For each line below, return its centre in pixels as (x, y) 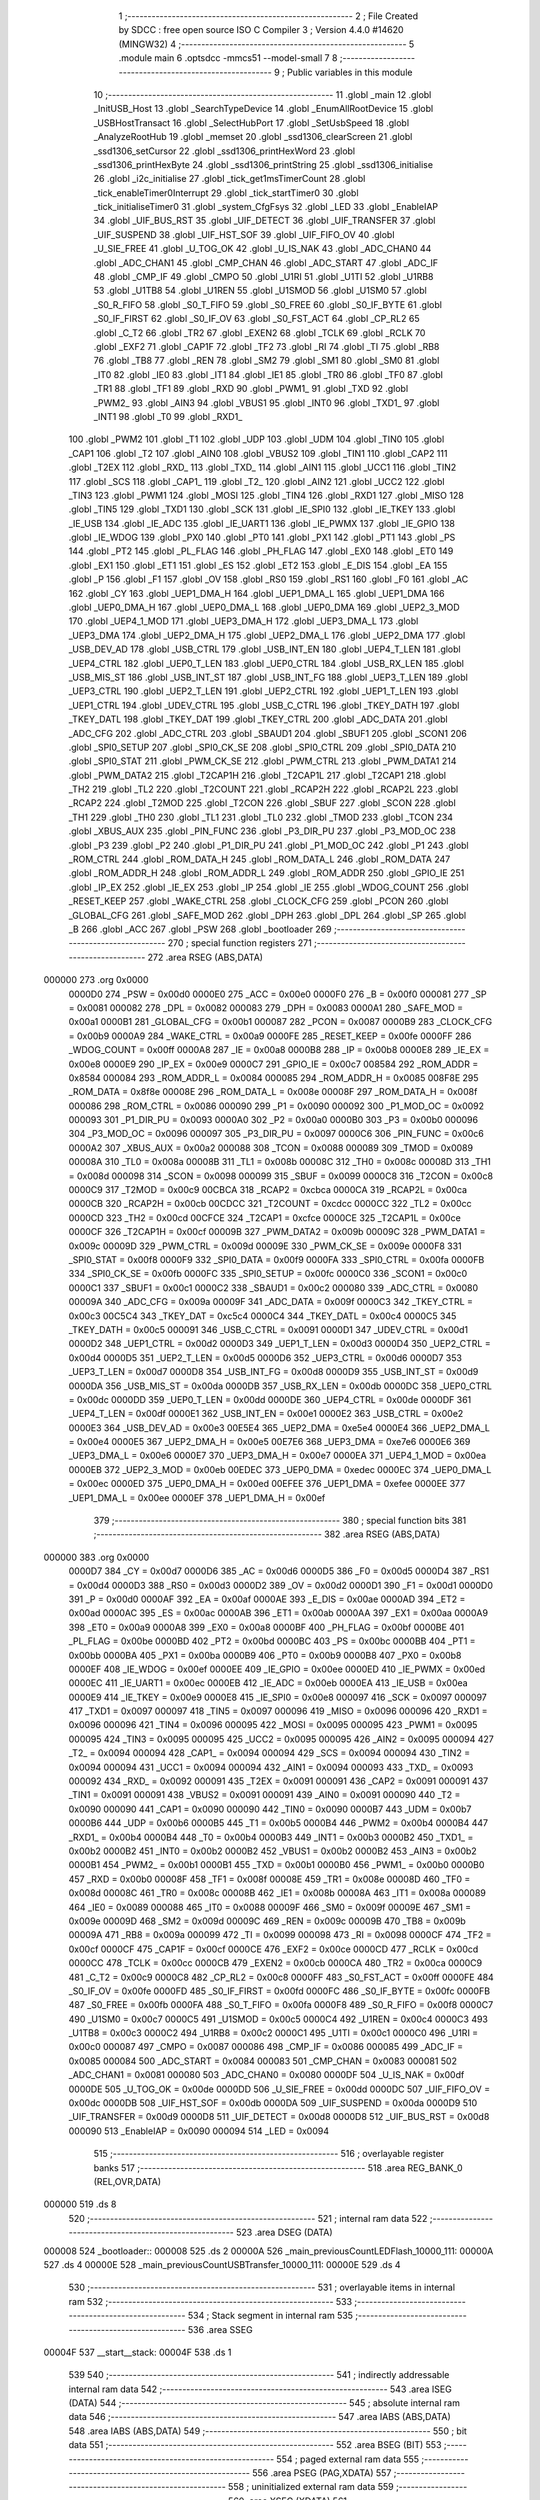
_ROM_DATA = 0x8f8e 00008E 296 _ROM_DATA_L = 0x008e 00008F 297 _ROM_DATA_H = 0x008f (273, 1092)
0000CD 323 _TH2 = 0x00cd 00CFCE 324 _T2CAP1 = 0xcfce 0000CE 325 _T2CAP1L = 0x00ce (265, 1217)
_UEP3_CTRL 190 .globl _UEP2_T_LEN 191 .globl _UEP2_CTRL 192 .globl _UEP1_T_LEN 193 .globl (263, 691)
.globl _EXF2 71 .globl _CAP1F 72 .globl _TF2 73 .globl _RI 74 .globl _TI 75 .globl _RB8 (266, 346)
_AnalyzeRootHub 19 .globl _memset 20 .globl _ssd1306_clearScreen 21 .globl (253, 137)
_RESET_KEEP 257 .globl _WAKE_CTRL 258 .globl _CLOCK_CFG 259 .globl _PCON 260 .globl (258, 901)
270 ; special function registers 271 (239, 943)
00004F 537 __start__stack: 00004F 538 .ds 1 (137, 2352)
